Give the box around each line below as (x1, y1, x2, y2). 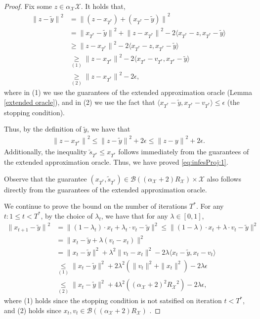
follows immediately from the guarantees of (118, 146, 249, 157)
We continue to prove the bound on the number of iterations (4, 201, 187, 211)
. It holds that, (81, 1, 126, 11)
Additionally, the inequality (4, 146, 87, 157)
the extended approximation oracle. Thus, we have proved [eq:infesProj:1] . (4, 157, 228, 167)
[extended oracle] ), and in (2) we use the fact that (4, 97, 155, 107)
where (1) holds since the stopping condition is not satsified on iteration (4, 295, 222, 306)
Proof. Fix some (4, 1, 52, 11)
